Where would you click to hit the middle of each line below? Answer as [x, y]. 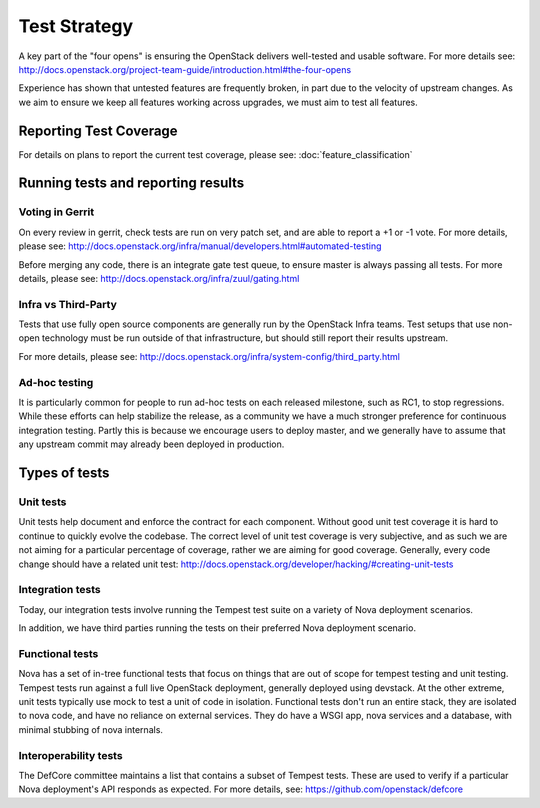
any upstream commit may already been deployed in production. [151, 444]
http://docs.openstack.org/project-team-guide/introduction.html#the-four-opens [185, 69]
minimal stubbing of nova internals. [91, 729]
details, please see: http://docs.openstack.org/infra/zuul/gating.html [159, 278]
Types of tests [64, 473]
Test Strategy [76, 26]
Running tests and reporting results [131, 183]
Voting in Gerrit [56, 212]
